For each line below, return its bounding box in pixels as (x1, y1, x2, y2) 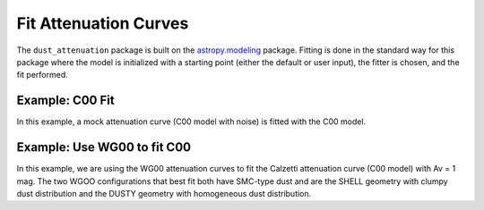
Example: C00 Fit (16, 93, 116, 108)
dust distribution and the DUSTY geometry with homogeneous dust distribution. (16, 188, 312, 198)
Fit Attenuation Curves (16, 13, 189, 33)
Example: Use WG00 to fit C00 (16, 139, 192, 155)
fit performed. (16, 70, 68, 80)
